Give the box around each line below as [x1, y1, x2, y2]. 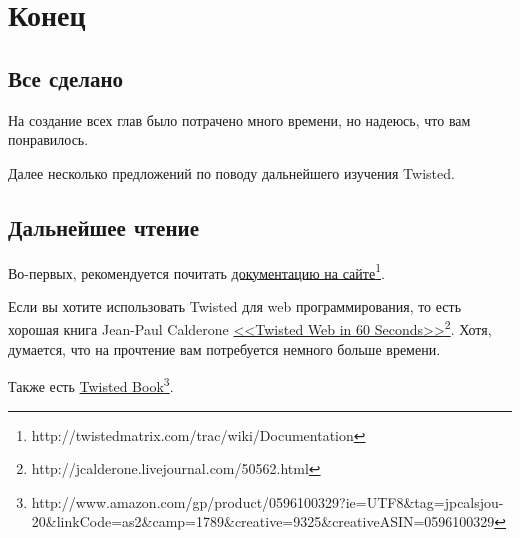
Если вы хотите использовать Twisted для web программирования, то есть [8, 295, 462, 316]
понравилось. [8, 129, 89, 150]
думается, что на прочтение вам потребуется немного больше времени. [8, 338, 441, 359]
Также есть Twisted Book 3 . [8, 373, 174, 396]
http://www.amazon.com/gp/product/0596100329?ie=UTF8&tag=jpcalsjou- [31, 491, 504, 512]
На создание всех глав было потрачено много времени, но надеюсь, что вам [8, 109, 471, 130]
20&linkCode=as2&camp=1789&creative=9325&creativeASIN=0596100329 [31, 511, 495, 532]
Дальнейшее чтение [8, 211, 199, 242]
